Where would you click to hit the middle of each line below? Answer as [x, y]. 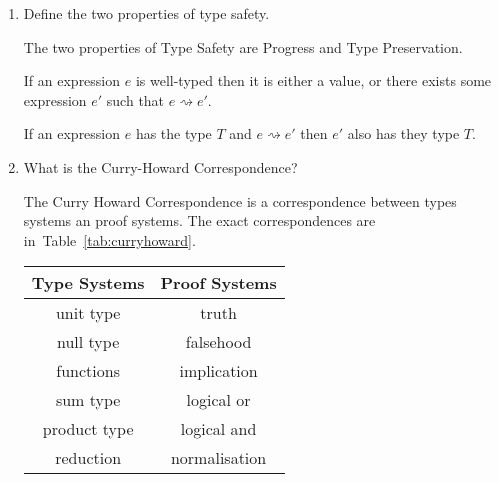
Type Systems [88, 283]
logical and [218, 429]
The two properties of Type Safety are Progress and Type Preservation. [243, 46]
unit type [88, 313]
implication [218, 371]
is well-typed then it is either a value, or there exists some [313, 80]
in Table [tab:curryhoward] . [109, 239]
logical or [218, 400]
